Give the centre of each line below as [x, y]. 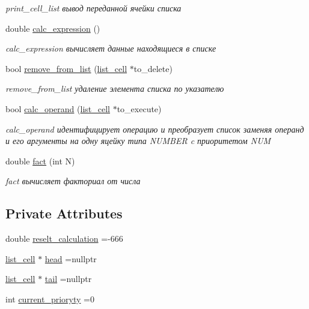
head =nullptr [71, 258]
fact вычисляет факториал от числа [73, 181]
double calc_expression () [53, 28]
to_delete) [153, 68]
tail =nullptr [68, 279]
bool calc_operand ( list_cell [58, 108]
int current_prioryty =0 [50, 298]
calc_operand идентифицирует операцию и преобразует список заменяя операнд [155, 129]
